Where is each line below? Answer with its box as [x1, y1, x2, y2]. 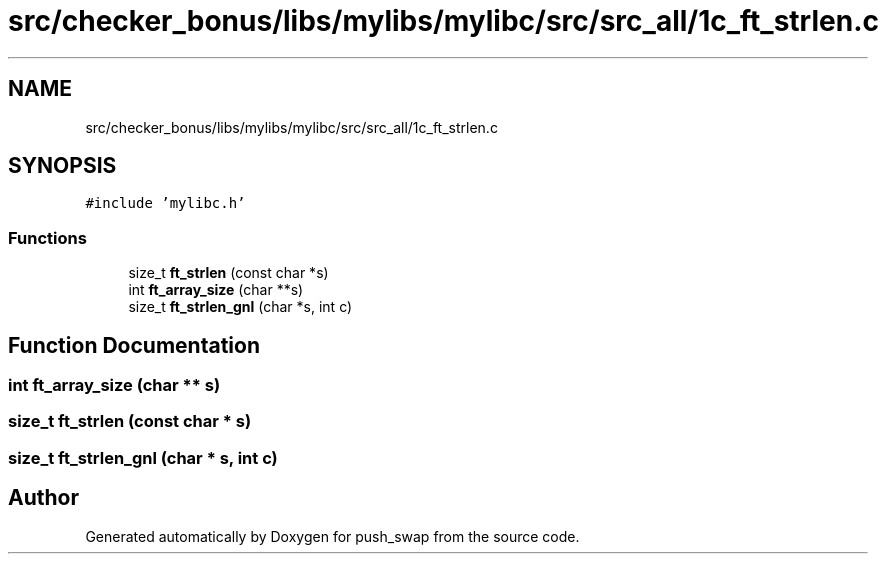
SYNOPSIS [8, 153, 117, 179]
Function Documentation [8, 332, 260, 358]
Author [8, 485, 79, 511]
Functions [8, 227, 87, 248]
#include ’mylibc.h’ [85, 195, 246, 212]
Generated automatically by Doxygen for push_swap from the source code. [85, 527, 580, 545]
